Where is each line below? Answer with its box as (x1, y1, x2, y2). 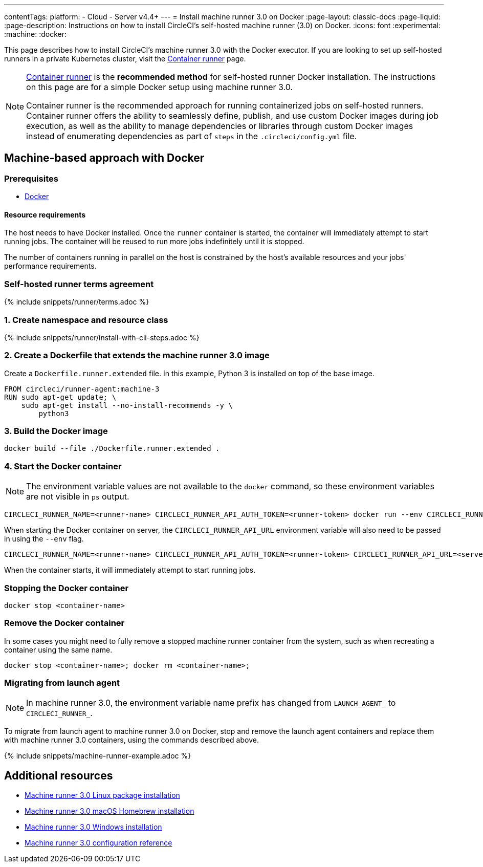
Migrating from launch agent (4, 678, 120, 688)
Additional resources (4, 769, 113, 782)
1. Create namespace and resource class (4, 314, 168, 325)
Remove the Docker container (4, 618, 125, 628)
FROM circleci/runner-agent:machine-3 (4, 384, 160, 393)
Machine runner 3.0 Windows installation (25, 822, 162, 832)
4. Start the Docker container (4, 461, 122, 471)
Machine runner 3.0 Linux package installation (25, 791, 180, 800)
